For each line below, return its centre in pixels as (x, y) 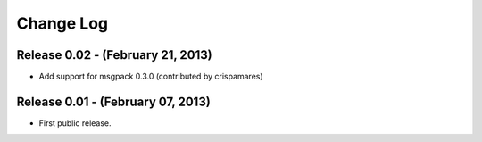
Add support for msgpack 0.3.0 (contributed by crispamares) (151, 77)
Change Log (62, 23)
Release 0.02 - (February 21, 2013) (115, 55)
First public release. (75, 123)
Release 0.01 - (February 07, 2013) (114, 101)
